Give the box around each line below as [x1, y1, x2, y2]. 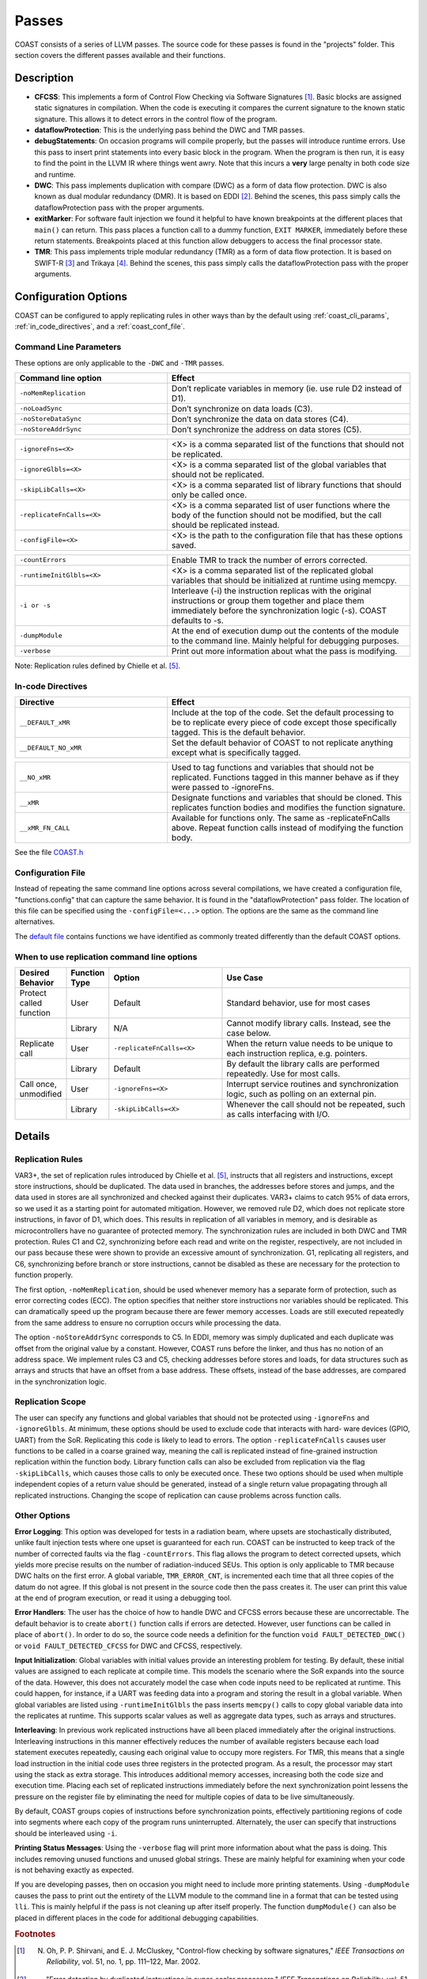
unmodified [19, 1088, 62, 1100]
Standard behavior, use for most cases [226, 997, 371, 1008]
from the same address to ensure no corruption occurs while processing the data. [14, 1318, 282, 1328]
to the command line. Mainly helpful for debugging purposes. [171, 635, 399, 646]
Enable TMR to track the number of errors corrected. [171, 554, 368, 565]
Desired [19, 967, 50, 978]
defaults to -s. [171, 614, 225, 625]
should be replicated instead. [171, 519, 280, 530]
